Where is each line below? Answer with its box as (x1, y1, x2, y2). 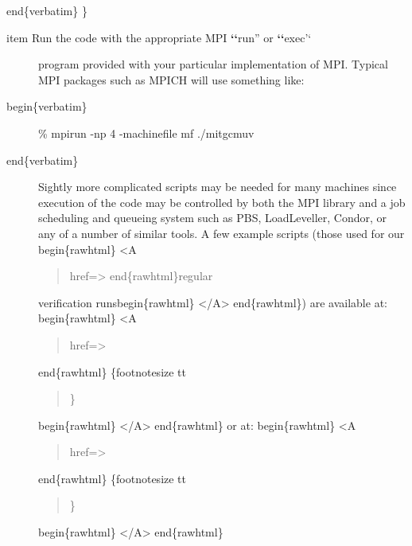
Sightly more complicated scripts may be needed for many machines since (38, 178, 397, 195)
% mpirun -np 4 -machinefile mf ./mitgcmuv (38, 124, 255, 141)
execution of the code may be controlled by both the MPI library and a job (38, 193, 406, 210)
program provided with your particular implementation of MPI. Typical (38, 56, 388, 72)
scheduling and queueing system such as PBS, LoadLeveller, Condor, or (38, 209, 387, 226)
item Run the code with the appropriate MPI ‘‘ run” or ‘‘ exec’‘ (6, 29, 312, 45)
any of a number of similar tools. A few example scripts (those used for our (38, 224, 405, 241)
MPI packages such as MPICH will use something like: (38, 71, 305, 88)
